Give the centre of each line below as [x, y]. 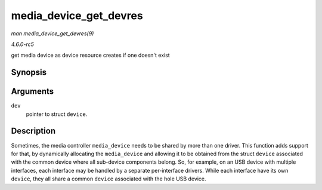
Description [33, 131]
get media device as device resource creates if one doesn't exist [90, 55]
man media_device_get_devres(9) [52, 33]
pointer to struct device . [57, 114]
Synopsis [29, 73]
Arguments [32, 92]
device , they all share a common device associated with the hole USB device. [109, 179]
